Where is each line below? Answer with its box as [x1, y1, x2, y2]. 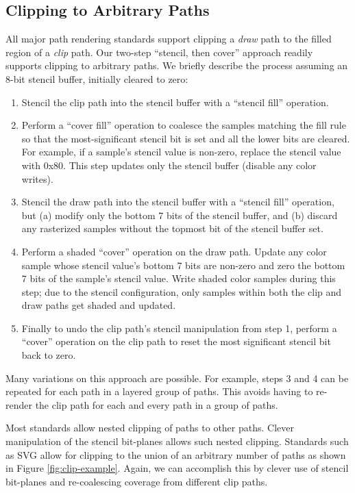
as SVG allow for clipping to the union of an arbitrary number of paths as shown [5, 447, 346, 462]
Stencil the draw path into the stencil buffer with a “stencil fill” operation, [21, 194, 334, 209]
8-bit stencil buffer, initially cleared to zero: [5, 71, 188, 86]
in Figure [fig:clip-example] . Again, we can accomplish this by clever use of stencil [5, 461, 349, 475]
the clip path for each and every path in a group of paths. [35, 397, 278, 412]
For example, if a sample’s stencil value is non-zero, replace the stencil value [21, 144, 341, 159]
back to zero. [21, 348, 76, 362]
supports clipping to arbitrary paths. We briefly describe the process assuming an [5, 58, 348, 73]
